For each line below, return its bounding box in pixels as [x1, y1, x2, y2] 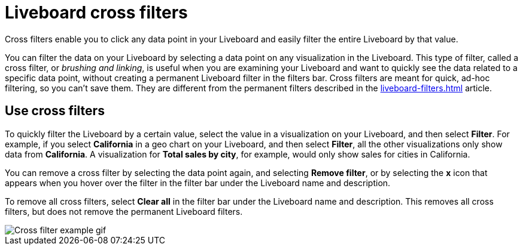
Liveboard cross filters [5, 2, 188, 23]
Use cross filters [5, 103, 105, 119]
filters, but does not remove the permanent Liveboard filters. [5, 206, 243, 217]
